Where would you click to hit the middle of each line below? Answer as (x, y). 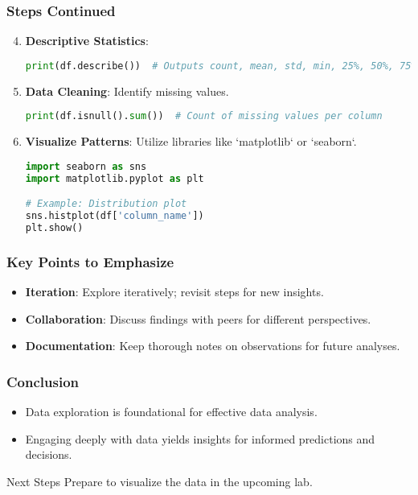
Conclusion (43, 381)
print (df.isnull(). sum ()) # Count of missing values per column (204, 116)
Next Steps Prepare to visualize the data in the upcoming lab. (160, 481)
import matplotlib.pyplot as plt (115, 178)
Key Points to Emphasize (90, 261)
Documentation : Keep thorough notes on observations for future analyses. (213, 346)
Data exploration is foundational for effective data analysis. (171, 411)
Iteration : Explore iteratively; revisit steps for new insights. (174, 291)
